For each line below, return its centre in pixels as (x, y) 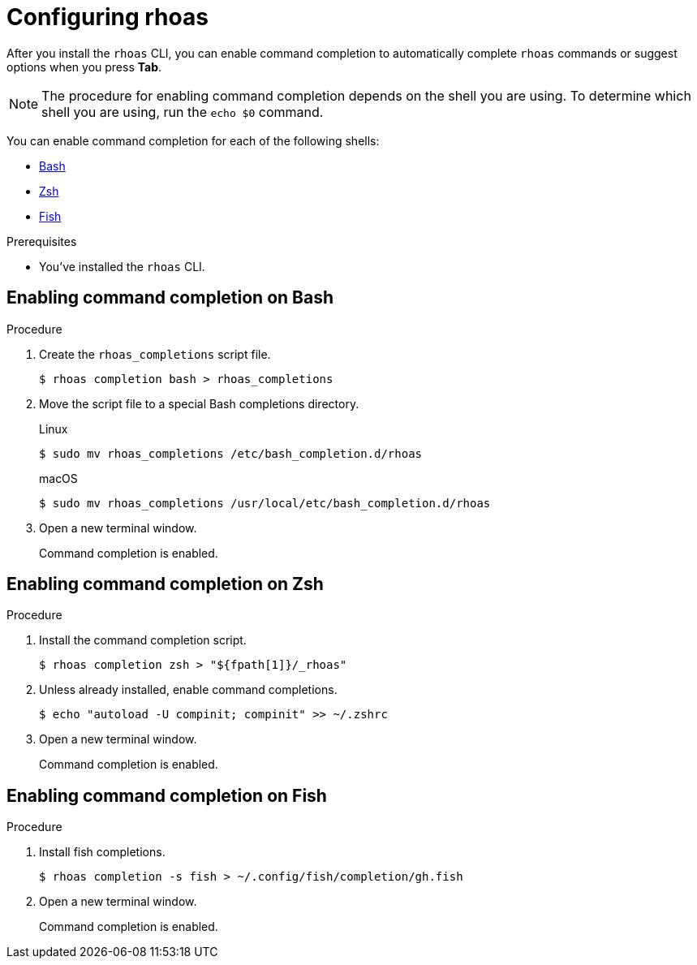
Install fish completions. (102, 852)
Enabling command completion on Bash (170, 298)
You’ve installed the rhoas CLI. (122, 266)
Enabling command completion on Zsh (165, 584)
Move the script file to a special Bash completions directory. (199, 403)
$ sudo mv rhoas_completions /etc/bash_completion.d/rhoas (231, 453)
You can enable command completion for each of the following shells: (193, 140)
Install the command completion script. (143, 640)
